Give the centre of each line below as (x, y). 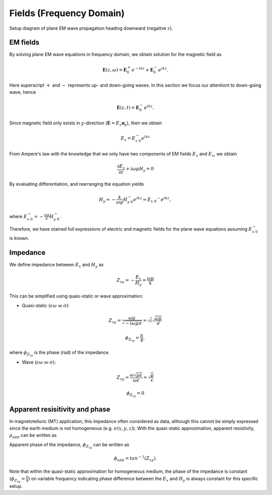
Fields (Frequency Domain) (67, 13)
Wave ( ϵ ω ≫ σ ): (39, 362)
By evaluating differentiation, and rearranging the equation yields (77, 184)
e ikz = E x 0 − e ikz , (152, 199)
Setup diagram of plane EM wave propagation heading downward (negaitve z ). (91, 28)
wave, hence (23, 92)
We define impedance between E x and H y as (56, 265)
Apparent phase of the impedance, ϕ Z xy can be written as (69, 445)
